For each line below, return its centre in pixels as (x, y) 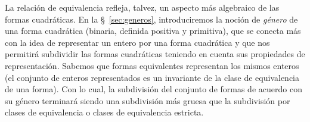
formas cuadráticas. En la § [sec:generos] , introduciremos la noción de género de (151, 19)
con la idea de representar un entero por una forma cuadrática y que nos (137, 42)
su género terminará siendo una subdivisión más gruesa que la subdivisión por (148, 100)
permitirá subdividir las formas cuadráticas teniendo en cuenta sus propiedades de (155, 54)
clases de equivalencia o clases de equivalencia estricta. (104, 112)
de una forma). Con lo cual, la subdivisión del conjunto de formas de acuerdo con (154, 89)
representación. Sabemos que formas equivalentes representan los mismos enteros (152, 65)
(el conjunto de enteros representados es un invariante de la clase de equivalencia (152, 77)
